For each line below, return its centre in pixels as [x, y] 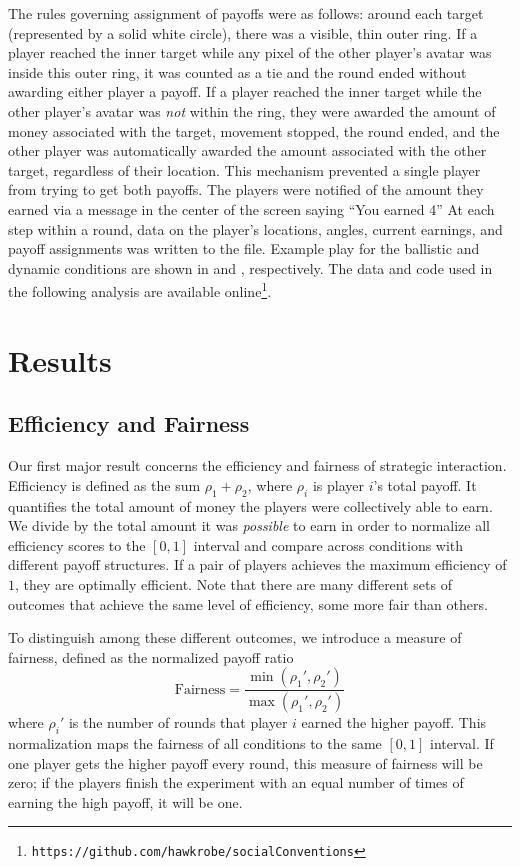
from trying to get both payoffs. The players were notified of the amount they [246, 189]
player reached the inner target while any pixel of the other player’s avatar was [250, 52]
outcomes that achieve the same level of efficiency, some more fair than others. [248, 603]
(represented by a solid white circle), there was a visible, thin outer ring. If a [243, 32]
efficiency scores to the [77, 544]
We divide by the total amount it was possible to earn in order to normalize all [249, 525]
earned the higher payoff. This [394, 722]
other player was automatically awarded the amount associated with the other [247, 150]
